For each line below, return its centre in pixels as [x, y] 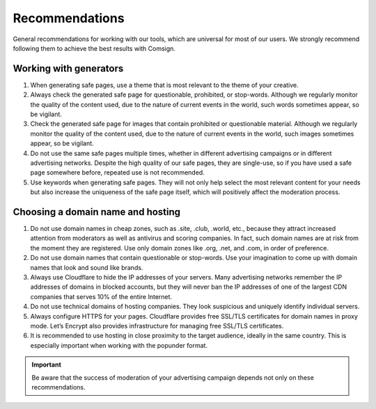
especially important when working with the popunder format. [119, 345]
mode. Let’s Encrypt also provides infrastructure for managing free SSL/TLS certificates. [157, 326]
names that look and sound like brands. [87, 267]
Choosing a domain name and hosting [97, 212]
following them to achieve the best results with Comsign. [94, 48]
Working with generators [68, 69]
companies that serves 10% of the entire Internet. [101, 296]
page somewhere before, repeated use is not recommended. [117, 173]
